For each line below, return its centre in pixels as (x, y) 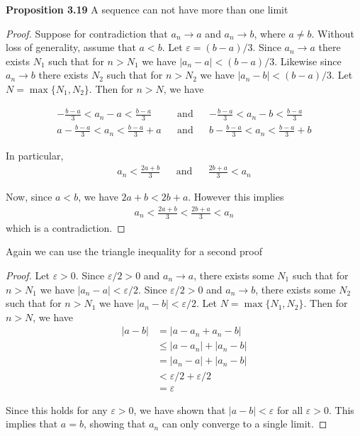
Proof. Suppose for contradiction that (87, 33)
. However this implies (236, 197)
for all (290, 409)
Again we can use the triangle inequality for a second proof (134, 251)
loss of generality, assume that (71, 47)
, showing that (114, 424)
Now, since (29, 197)
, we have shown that (180, 409)
